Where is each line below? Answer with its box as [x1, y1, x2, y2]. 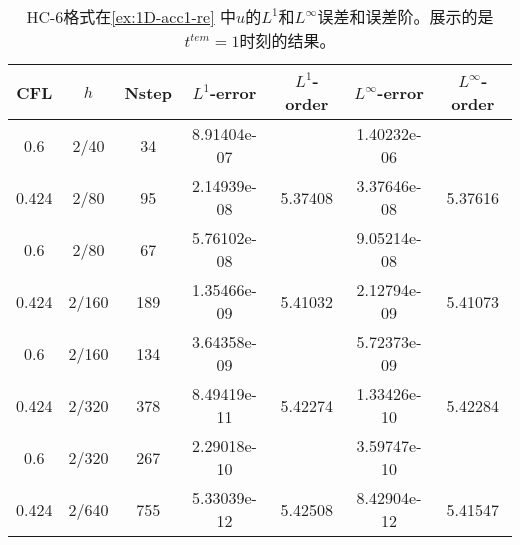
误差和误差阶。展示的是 [317, 5, 494, 28]
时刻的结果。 [239, 29, 336, 52]
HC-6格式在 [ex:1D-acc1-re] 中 [26, 5, 236, 28]
